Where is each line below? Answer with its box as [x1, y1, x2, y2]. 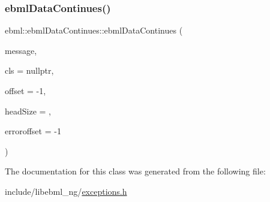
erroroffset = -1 [5, 125, 61, 137]
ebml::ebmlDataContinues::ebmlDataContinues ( [5, 24, 183, 37]
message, [5, 44, 37, 56]
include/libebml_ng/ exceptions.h [5, 185, 127, 197]
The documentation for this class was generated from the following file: [5, 165, 266, 177]
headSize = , [5, 104, 51, 117]
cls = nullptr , [5, 64, 54, 77]
